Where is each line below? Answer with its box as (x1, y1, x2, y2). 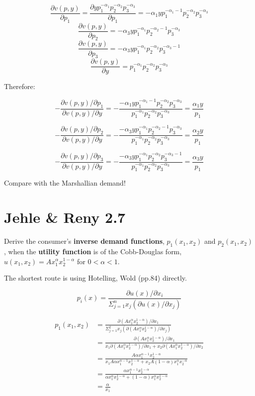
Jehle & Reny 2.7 (4, 207, 126, 227)
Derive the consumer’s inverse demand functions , (4, 236, 165, 246)
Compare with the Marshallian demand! (4, 178, 126, 188)
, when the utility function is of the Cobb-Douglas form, (4, 246, 182, 256)
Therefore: (4, 81, 35, 92)
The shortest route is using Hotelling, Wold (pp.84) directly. (4, 273, 187, 283)
